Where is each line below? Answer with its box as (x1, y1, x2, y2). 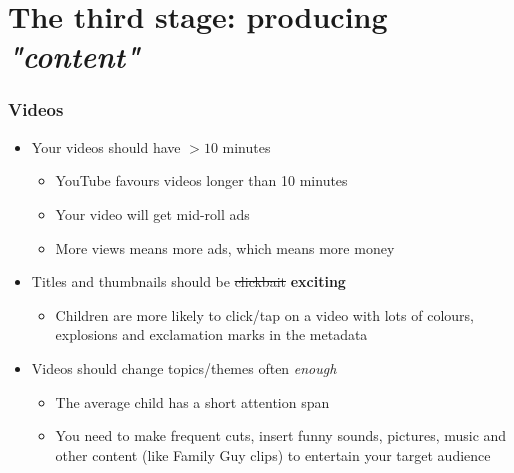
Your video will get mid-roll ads (55, 203, 250, 224)
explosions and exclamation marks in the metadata (55, 324, 368, 345)
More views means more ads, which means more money (55, 237, 395, 258)
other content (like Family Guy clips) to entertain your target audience (55, 444, 491, 465)
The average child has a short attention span (55, 391, 330, 412)
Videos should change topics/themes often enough (31, 357, 337, 378)
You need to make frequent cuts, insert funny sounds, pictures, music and (55, 425, 507, 446)
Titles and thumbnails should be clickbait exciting (31, 271, 346, 292)
